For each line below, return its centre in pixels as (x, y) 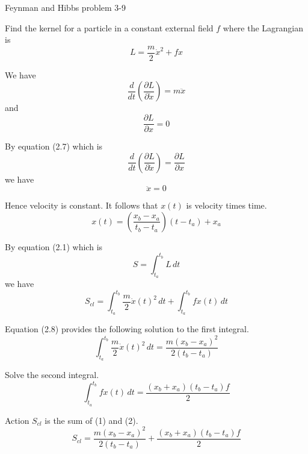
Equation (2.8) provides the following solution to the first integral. (127, 329)
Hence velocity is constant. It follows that (82, 205)
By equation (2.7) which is (54, 146)
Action (17, 420)
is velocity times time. (226, 205)
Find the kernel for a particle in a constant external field (109, 27)
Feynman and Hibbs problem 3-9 (65, 7)
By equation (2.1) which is (54, 246)
